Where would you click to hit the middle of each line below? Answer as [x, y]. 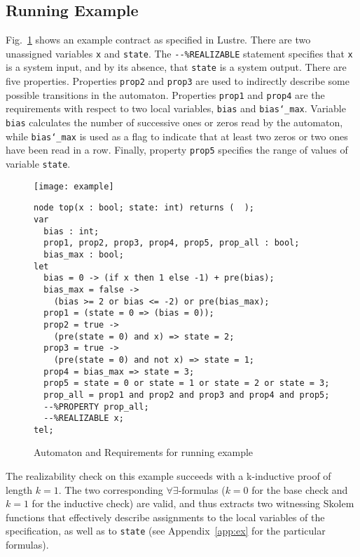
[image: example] [74, 186]
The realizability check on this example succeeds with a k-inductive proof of [168, 476]
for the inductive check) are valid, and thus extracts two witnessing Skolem [193, 503]
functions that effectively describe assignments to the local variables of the [165, 517]
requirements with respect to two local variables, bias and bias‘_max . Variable [176, 108]
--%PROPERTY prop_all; [96, 407]
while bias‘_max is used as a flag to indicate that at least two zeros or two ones [177, 136]
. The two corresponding [111, 489]
